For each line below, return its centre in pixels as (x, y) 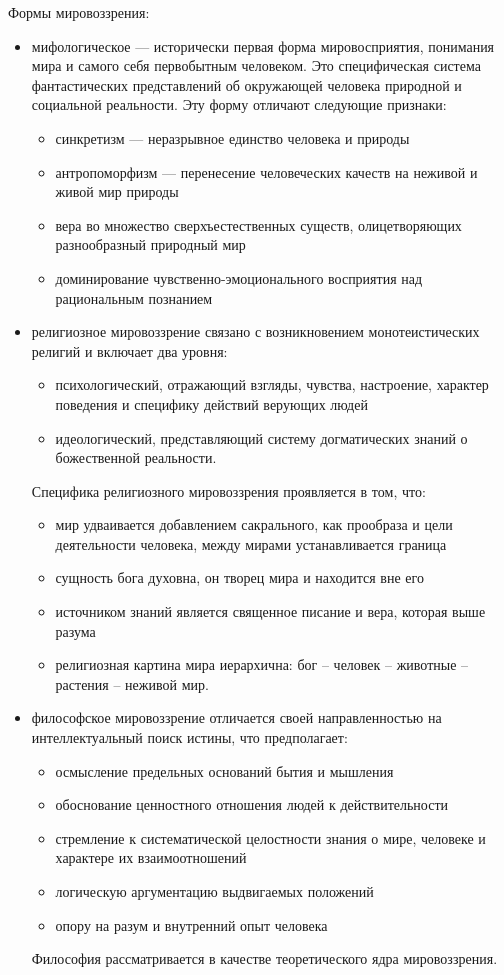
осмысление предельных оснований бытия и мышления (224, 770)
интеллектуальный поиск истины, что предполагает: (189, 737)
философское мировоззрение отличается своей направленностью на (236, 717)
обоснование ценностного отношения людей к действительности (252, 804)
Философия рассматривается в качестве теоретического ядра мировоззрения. (264, 958)
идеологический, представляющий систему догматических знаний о (261, 437)
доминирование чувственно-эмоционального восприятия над (239, 277)
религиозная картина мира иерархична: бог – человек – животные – (262, 664)
